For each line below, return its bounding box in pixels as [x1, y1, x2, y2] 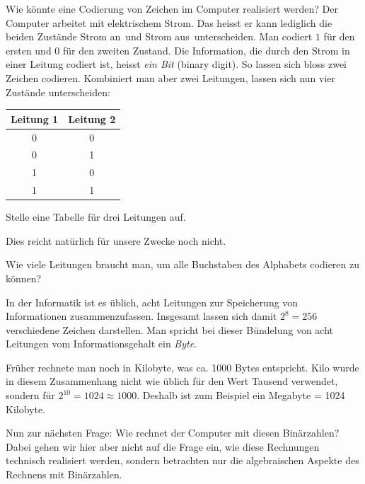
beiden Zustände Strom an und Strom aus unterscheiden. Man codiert [6, 29, 313, 44]
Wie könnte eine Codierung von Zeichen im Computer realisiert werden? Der [6, 1, 338, 16]
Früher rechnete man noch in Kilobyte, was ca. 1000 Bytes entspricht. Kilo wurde [6, 359, 359, 374]
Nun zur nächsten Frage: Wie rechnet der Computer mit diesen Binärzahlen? [6, 425, 340, 440]
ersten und [6, 42, 52, 57]
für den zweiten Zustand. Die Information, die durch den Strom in [63, 42, 350, 57]
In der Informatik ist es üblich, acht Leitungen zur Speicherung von [6, 294, 299, 309]
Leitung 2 [68, 111, 116, 126]
